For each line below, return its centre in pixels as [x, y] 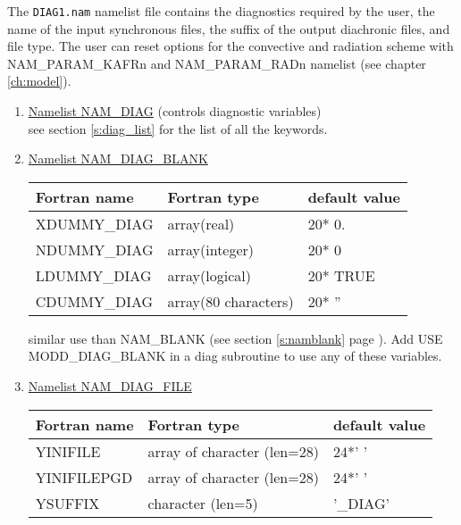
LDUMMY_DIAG [93, 275]
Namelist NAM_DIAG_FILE [110, 386]
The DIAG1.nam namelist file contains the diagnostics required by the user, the [221, 11]
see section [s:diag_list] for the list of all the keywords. [178, 128]
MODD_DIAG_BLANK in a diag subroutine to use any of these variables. [235, 356]
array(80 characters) [230, 301]
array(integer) [211, 249]
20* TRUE [341, 275]
